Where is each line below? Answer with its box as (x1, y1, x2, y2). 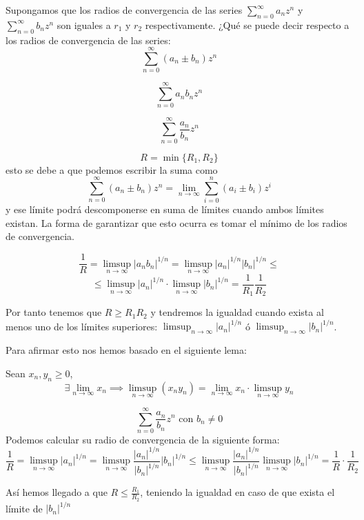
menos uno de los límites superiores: (6, 319, 158, 333)
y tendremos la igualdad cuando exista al (150, 305, 324, 319)
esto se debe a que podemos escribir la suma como (6, 162, 218, 177)
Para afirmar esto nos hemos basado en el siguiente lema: (6, 343, 247, 357)
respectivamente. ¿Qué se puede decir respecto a (145, 17, 350, 32)
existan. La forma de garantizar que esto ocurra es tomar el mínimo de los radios (6, 215, 347, 230)
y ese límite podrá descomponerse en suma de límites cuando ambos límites (6, 202, 324, 217)
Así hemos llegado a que (6, 485, 108, 499)
